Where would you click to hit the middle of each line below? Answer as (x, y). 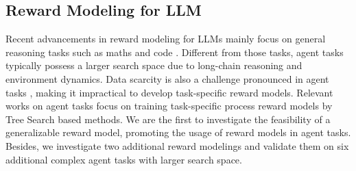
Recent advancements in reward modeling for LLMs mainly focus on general (166, 39)
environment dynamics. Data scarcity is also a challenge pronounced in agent (167, 78)
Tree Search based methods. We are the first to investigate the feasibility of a (168, 119)
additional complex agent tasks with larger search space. (124, 159)
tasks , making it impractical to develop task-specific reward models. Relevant (169, 92)
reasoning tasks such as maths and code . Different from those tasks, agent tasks (175, 52)
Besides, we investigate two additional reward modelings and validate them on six (177, 145)
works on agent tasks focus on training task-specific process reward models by (169, 106)
